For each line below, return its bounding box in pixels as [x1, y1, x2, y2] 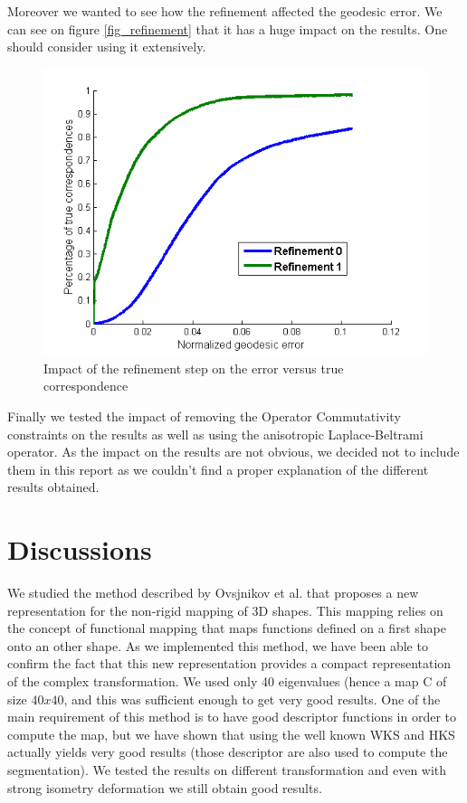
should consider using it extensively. [7, 37, 206, 56]
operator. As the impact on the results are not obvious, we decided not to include [7, 442, 460, 461]
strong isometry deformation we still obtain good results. [7, 778, 322, 797]
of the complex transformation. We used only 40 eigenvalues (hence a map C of [7, 672, 447, 691]
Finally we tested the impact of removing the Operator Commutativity [7, 406, 401, 425]
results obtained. [7, 477, 100, 496]
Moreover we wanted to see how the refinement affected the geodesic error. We [7, 2, 443, 20]
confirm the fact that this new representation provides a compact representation [7, 654, 452, 673]
